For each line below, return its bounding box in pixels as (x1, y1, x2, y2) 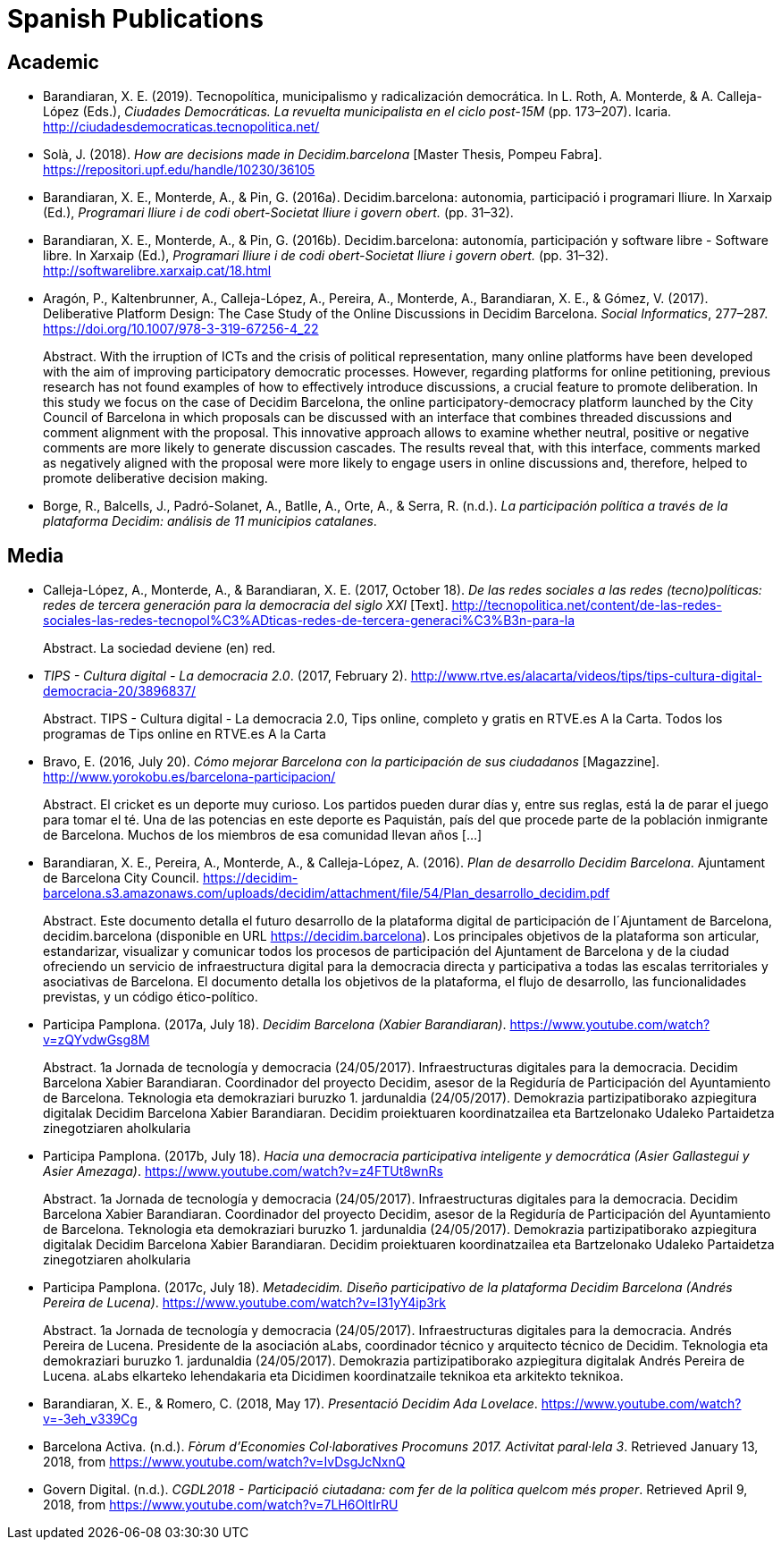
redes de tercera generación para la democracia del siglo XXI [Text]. (43, 597, 449, 613)
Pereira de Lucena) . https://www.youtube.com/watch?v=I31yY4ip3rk (43, 1295, 447, 1311)
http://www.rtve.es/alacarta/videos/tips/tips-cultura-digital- (410, 668, 762, 684)
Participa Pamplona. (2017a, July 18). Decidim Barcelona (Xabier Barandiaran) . (43, 1017, 507, 1033)
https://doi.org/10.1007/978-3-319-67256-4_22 (43, 321, 319, 337)
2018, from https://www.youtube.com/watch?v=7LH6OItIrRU (43, 1497, 399, 1513)
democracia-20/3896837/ (43, 683, 197, 699)
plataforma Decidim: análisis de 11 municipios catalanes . (43, 513, 377, 529)
